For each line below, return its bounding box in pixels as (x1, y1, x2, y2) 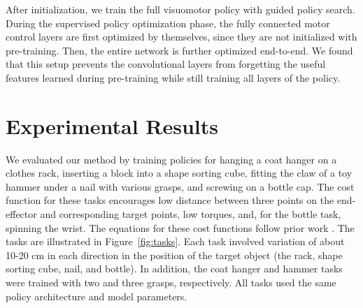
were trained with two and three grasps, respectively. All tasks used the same (6, 275, 336, 290)
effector (6, 207, 37, 221)
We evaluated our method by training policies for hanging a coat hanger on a (6, 152, 337, 166)
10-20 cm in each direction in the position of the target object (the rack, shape (6, 247, 343, 262)
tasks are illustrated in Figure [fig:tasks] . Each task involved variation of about (6, 234, 345, 249)
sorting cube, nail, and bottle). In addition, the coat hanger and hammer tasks (6, 261, 343, 276)
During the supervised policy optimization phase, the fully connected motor (6, 15, 330, 30)
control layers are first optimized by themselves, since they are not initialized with (6, 29, 357, 44)
